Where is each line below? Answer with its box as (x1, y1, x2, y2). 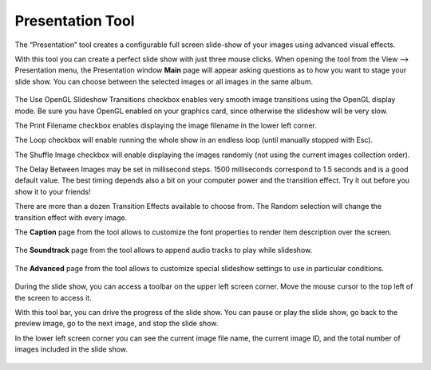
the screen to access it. (14, 293, 92, 302)
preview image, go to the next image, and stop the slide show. (14, 319, 219, 329)
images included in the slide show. (14, 344, 128, 354)
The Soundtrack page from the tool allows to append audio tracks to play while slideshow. (14, 246, 313, 255)
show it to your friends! (14, 187, 91, 196)
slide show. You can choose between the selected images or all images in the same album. (14, 77, 314, 86)
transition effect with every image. (14, 212, 128, 222)
